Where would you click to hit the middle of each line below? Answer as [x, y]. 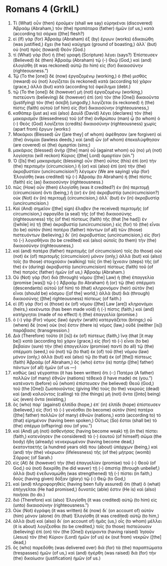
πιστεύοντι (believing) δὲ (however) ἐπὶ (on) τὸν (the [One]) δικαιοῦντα [86, 97]
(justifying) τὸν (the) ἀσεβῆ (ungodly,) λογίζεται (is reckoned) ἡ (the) [83, 102]
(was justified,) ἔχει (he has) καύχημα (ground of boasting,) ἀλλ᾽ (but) [85, 44]
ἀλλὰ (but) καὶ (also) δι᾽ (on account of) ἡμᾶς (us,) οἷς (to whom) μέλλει [87, 521]
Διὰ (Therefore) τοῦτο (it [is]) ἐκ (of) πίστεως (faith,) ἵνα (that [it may [83, 336]
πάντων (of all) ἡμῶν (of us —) [44, 367]
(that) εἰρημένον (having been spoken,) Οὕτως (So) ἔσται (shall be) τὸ [85, 420]
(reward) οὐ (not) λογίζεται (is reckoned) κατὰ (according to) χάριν [82, 81]
